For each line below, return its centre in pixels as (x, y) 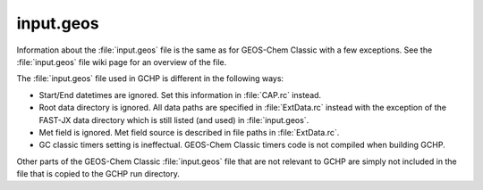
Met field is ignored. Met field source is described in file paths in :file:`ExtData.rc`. (189, 132)
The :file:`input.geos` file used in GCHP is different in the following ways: (150, 78)
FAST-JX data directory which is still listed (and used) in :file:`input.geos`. (174, 120)
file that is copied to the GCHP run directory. (98, 174)
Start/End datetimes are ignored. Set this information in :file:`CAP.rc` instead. (180, 95)
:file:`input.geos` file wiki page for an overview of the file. (122, 62)
